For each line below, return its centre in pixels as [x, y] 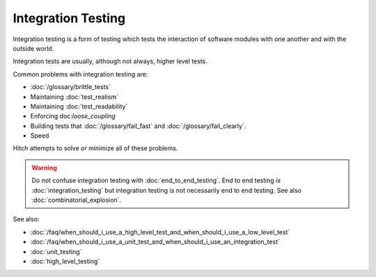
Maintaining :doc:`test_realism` [74, 97]
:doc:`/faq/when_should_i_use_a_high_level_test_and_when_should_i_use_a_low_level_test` [160, 232]
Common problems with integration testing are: [80, 74]
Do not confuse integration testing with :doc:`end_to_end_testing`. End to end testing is [156, 180]
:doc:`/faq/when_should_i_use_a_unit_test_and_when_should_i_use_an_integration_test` [155, 242]
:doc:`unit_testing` [56, 251]
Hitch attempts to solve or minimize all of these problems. [95, 148]
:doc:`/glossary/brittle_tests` [71, 87]
